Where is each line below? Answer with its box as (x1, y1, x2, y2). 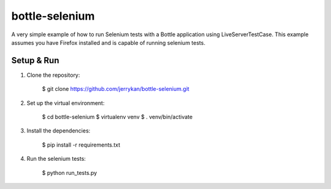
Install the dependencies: (26, 127, 91, 134)
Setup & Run (11, 55, 59, 66)
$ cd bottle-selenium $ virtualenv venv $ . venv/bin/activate (42, 114, 193, 121)
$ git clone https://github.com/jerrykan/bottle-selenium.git (42, 85, 189, 93)
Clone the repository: (26, 71, 80, 79)
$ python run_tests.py (42, 169, 97, 176)
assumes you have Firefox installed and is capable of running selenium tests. (11, 39, 205, 46)
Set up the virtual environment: (26, 99, 105, 107)
